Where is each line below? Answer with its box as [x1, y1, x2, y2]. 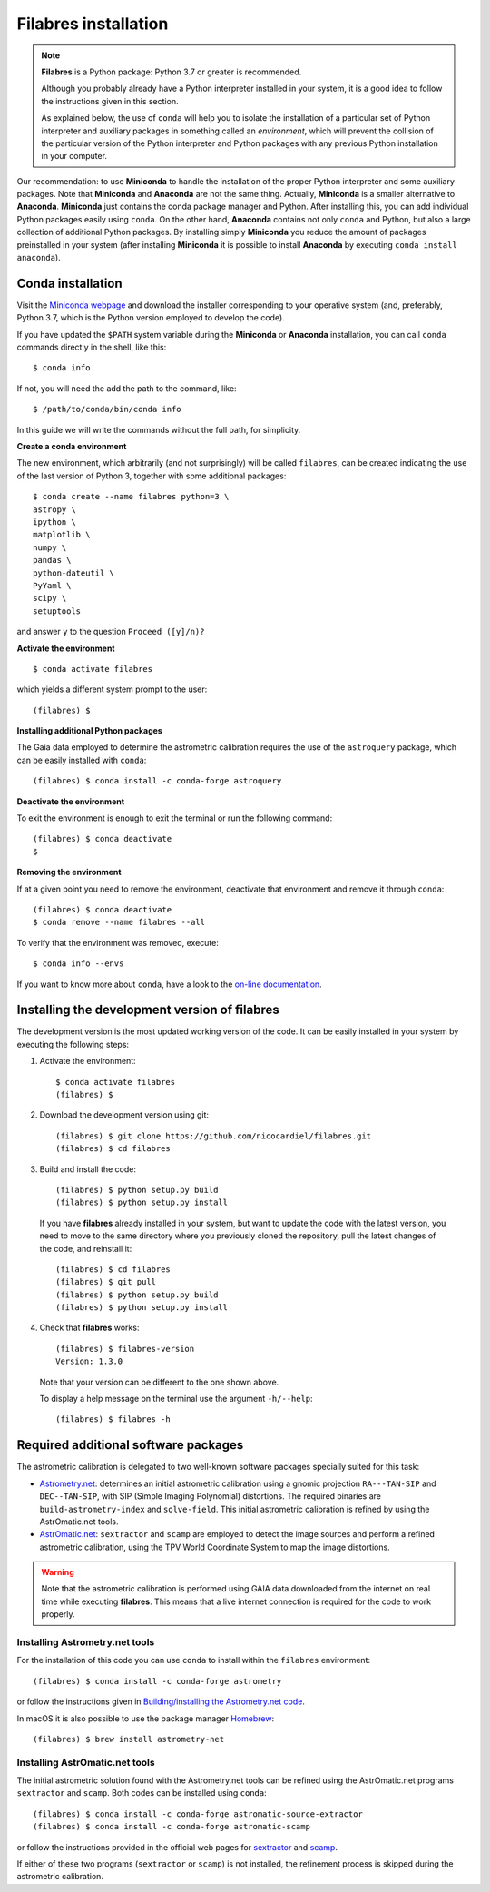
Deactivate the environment [16, 795, 125, 807]
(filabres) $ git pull [55, 1276, 157, 1287]
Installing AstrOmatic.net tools [16, 1756, 155, 1769]
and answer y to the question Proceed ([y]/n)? [16, 626, 205, 637]
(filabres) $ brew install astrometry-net [33, 1734, 225, 1744]
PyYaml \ [33, 580, 72, 590]
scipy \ [33, 593, 67, 604]
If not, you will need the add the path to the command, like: [16, 382, 237, 394]
